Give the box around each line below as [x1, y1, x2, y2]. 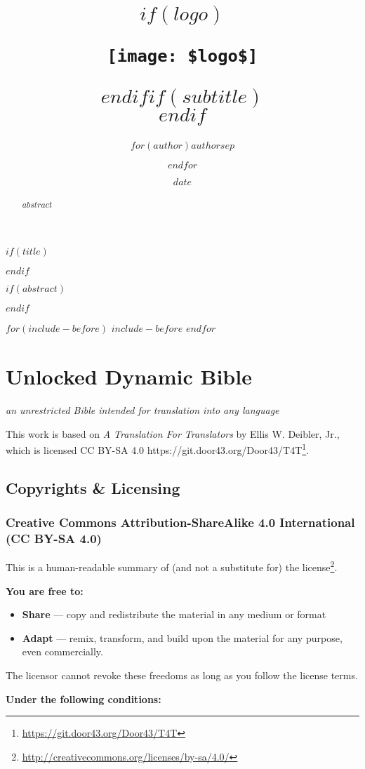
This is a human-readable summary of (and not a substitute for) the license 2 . [6, 558, 338, 575]
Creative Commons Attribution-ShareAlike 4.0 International [6, 514, 355, 531]
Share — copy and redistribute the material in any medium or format [22, 607, 326, 622]
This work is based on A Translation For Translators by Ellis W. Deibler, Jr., [6, 426, 340, 441]
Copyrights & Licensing [6, 476, 180, 498]
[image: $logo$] [107, 46, 258, 67]
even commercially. [22, 644, 103, 659]
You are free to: [6, 583, 84, 598]
